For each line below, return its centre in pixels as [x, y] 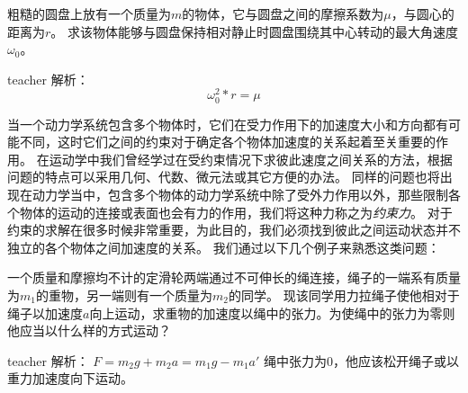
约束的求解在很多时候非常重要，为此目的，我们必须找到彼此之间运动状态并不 [234, 230]
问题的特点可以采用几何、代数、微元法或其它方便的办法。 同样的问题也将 [224, 177]
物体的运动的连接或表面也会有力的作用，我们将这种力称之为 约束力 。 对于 [236, 212]
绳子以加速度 [45, 313]
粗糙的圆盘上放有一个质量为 [89, 13]
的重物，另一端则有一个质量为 [124, 295]
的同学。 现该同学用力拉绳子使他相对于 [344, 295]
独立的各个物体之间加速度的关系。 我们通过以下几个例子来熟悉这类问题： [224, 247]
